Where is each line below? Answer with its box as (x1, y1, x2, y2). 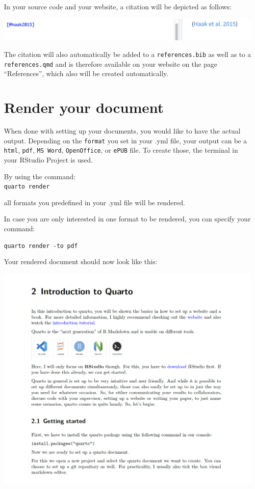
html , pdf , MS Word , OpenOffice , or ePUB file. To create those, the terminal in (4, 145, 238, 155)
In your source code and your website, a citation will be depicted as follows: (4, 1, 231, 11)
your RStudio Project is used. (4, 154, 93, 164)
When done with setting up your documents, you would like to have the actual (4, 126, 241, 136)
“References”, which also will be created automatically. (4, 68, 169, 79)
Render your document (4, 97, 164, 117)
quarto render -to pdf (4, 242, 78, 249)
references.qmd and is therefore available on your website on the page (4, 58, 217, 69)
